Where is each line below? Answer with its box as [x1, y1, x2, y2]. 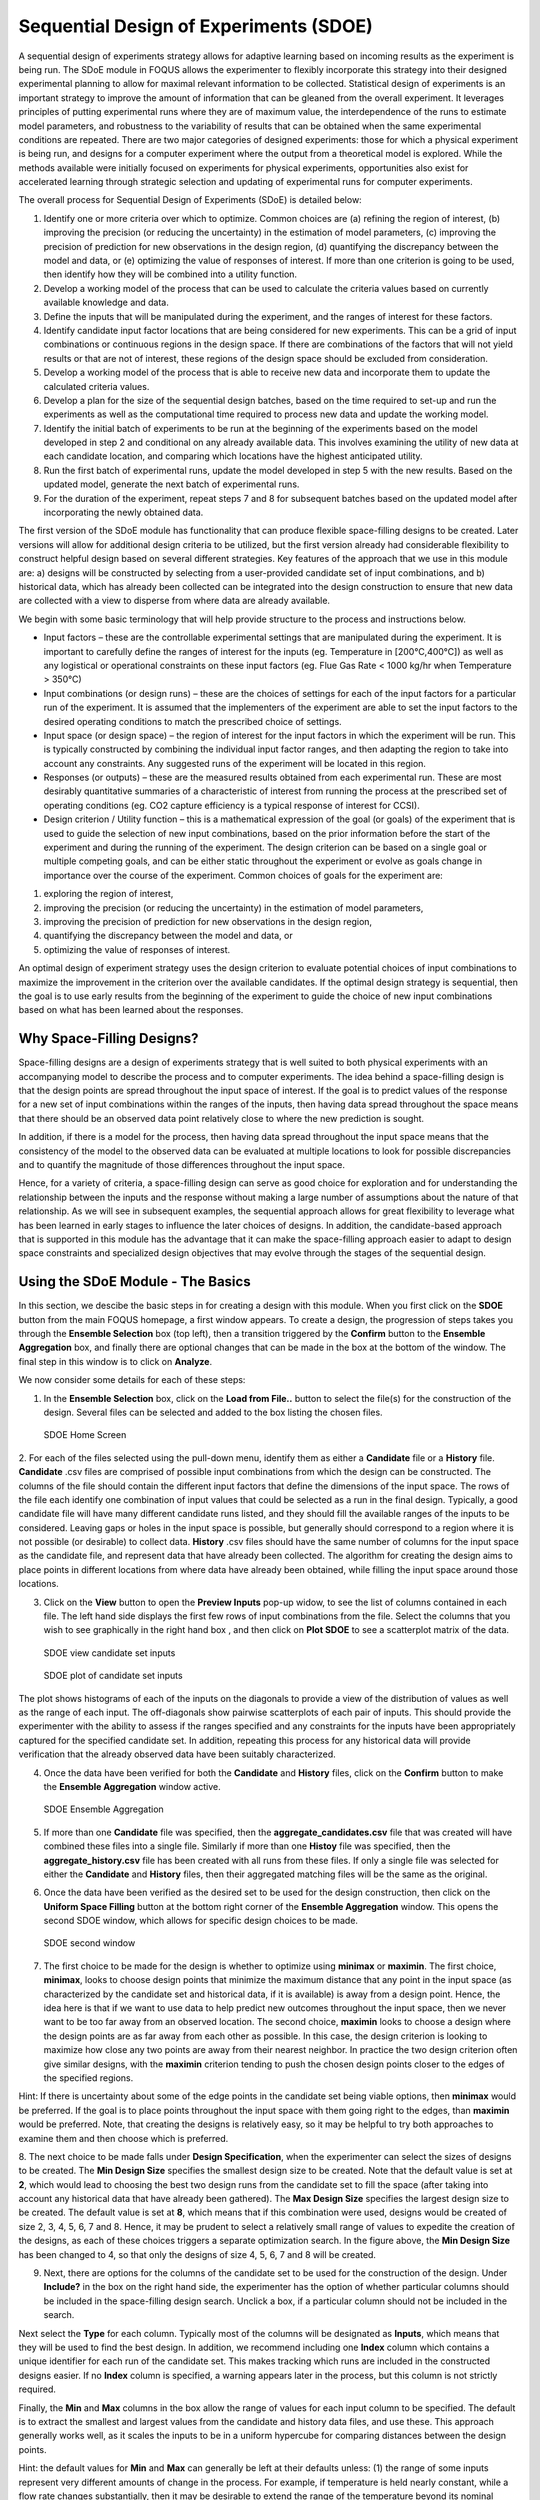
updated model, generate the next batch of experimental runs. [43, 478, 300, 490]
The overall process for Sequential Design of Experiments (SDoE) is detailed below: [18, 194, 362, 206]
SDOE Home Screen [43, 1429, 127, 1441]
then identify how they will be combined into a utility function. [43, 268, 298, 280]
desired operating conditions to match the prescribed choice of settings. [43, 715, 342, 727]
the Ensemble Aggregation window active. [43, 1780, 221, 1792]
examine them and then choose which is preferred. [18, 2132, 229, 2144]
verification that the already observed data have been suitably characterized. [18, 1748, 337, 1760]
